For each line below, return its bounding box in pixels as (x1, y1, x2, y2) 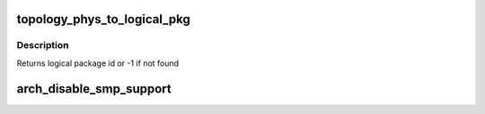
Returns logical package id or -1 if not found (16, 58, 180, 69)
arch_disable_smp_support (16, 81, 172, 96)
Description (16, 39, 69, 52)
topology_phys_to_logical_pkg (16, 12, 190, 27)
